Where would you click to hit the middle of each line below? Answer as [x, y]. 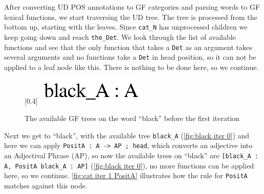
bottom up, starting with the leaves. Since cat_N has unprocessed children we [126, 27]
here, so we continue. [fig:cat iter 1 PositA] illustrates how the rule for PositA [126, 175]
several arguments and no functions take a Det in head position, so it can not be [130, 57]
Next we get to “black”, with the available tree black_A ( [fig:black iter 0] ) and [127, 135]
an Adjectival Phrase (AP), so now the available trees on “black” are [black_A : [131, 155]
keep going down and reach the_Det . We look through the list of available [120, 37]
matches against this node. [46, 185]
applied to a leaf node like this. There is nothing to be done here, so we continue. [131, 67]
